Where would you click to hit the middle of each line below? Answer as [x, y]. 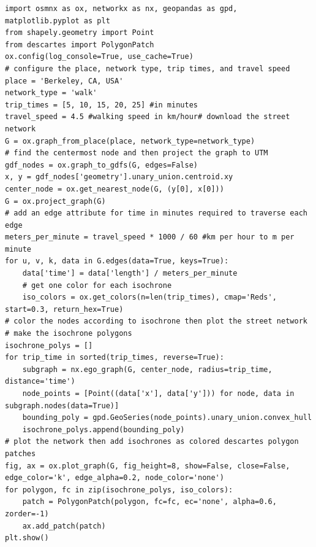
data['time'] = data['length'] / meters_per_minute [130, 273]
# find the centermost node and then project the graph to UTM [137, 153]
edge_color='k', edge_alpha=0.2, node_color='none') [115, 478]
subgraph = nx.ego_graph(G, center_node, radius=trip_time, [147, 369]
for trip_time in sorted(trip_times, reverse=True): [115, 358]
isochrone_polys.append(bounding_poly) [103, 429]
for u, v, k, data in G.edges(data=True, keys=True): [117, 261]
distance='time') [40, 382]
